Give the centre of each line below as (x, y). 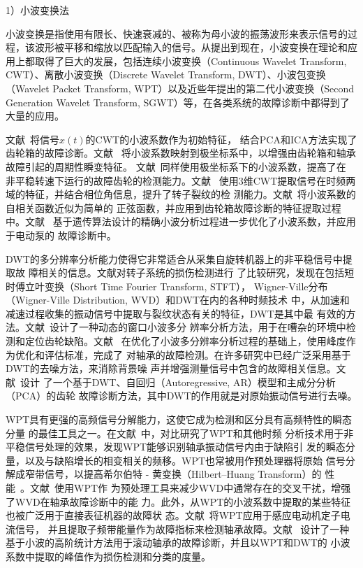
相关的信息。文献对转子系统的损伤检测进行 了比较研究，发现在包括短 (196, 272)
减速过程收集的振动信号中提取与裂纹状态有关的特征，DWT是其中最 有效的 (176, 313)
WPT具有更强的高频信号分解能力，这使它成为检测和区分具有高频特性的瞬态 (179, 419)
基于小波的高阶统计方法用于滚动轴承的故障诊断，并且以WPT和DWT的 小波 (178, 542)
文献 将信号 (32, 139)
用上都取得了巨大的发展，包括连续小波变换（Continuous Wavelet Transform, (176, 61)
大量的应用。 (35, 116)
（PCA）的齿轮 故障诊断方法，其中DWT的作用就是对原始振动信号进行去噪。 (181, 396)
